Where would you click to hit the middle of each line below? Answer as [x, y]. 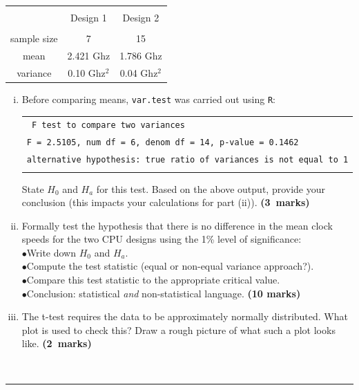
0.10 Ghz [87, 72]
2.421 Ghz [89, 55]
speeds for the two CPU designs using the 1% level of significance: [162, 239]
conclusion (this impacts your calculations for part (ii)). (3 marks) [166, 202]
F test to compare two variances [108, 126]
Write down [51, 252]
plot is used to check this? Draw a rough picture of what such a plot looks [178, 329]
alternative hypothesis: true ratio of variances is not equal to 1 [187, 160]
